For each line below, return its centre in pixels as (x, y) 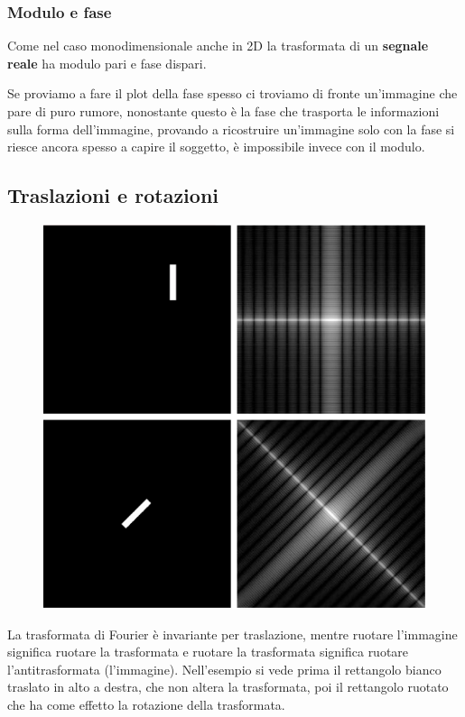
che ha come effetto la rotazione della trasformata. (146, 704)
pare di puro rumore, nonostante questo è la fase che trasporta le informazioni (223, 111)
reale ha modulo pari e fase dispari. (107, 63)
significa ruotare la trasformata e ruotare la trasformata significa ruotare (208, 652)
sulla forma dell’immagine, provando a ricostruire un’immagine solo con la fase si (231, 129)
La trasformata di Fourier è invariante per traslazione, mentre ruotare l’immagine (232, 634)
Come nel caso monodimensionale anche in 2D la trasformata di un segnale (218, 46)
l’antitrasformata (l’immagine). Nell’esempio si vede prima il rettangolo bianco (224, 669)
